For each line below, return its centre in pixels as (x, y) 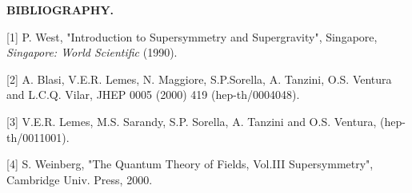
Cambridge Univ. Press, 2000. (80, 179)
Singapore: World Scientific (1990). (92, 52)
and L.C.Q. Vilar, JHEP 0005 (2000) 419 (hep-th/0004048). (153, 95)
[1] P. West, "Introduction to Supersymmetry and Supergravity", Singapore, (192, 36)
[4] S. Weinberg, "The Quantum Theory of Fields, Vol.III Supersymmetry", (190, 164)
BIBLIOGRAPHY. (60, 10)
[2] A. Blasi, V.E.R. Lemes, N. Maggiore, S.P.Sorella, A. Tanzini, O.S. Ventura (199, 79)
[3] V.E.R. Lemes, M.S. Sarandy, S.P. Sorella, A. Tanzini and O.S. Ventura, (192, 121)
